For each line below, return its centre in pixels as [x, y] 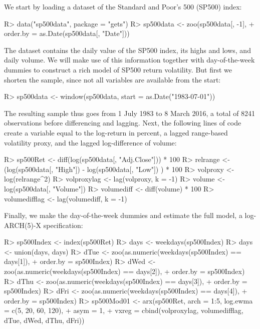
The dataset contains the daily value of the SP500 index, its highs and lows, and [127, 50]
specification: [63, 225]
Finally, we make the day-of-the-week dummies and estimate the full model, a [123, 215]
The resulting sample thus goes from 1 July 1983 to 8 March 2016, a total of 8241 [130, 113]
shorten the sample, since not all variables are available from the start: [112, 79]
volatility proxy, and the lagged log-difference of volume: [90, 142]
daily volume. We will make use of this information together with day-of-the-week [129, 60]
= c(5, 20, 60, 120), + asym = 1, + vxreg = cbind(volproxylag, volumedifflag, [124, 310]
